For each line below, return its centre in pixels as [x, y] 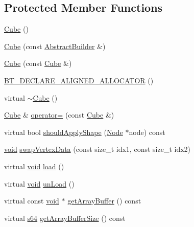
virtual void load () [34, 166]
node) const [147, 132]
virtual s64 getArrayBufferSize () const [65, 218]
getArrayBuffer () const [104, 201]
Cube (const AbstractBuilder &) [55, 46]
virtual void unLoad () [39, 183]
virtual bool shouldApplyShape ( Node [64, 132]
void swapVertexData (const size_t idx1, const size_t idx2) [98, 149]
